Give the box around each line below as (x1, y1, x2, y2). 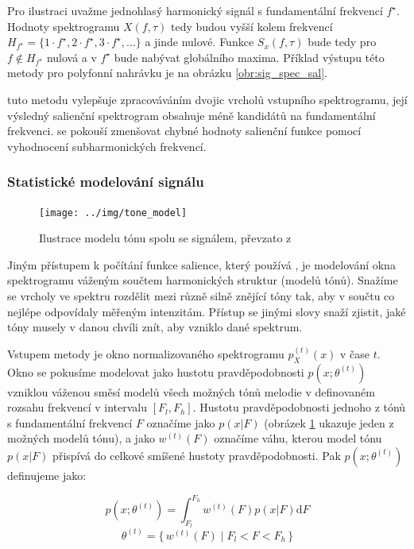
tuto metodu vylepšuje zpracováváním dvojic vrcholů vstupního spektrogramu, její (7, 91, 408, 107)
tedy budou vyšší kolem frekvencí (170, 17, 333, 34)
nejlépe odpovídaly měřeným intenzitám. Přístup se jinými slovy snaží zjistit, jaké (7, 303, 406, 319)
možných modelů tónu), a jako (7, 430, 155, 447)
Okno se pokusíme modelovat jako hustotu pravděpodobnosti (7, 363, 304, 380)
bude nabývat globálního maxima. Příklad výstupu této (114, 48, 385, 65)
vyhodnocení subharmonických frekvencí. (7, 137, 207, 154)
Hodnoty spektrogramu (7, 17, 120, 34)
